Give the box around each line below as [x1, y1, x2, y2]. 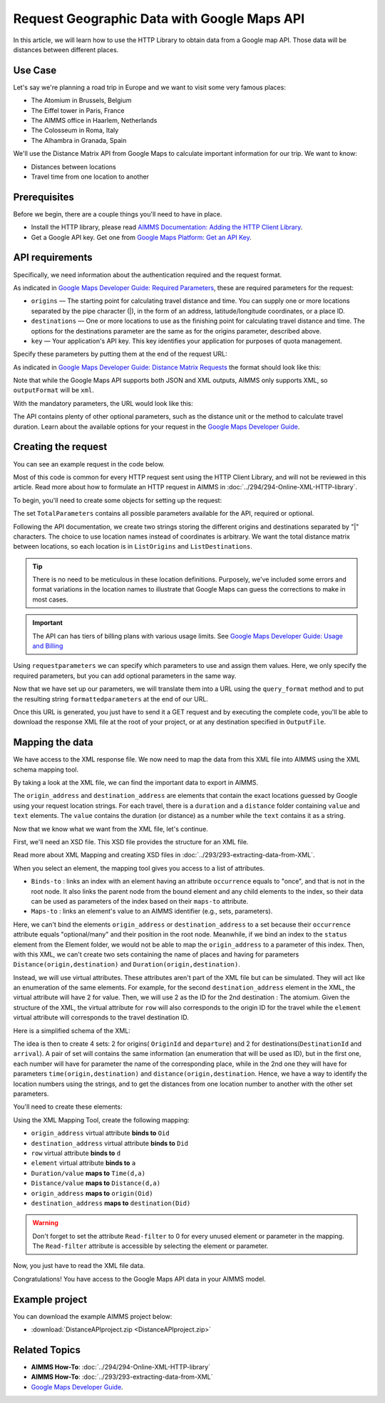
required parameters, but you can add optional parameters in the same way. [13, 671, 237, 680]
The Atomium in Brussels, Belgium [31, 96, 132, 105]
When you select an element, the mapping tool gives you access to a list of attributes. [13, 864, 265, 872]
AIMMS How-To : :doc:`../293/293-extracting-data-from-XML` [31, 1372, 213, 1382]
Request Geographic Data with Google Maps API [13, 11, 305, 26]
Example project [13, 1293, 88, 1305]
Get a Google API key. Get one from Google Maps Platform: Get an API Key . [31, 233, 252, 241]
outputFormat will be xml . [13, 386, 94, 394]
